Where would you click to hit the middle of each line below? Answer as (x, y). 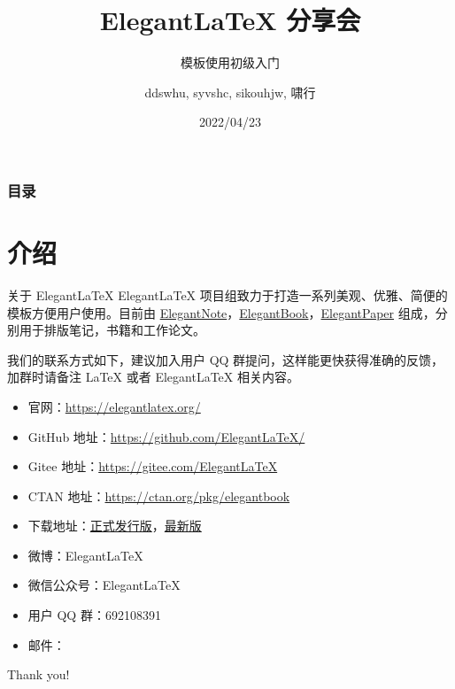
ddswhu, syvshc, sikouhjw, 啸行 (230, 92)
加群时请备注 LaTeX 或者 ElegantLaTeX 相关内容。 (153, 377)
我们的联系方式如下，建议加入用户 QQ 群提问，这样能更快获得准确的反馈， (226, 359)
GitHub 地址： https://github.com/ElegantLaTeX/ (166, 436)
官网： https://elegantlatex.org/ (114, 406)
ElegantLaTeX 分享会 (230, 20)
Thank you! (39, 674)
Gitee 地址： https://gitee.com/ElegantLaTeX (153, 466)
